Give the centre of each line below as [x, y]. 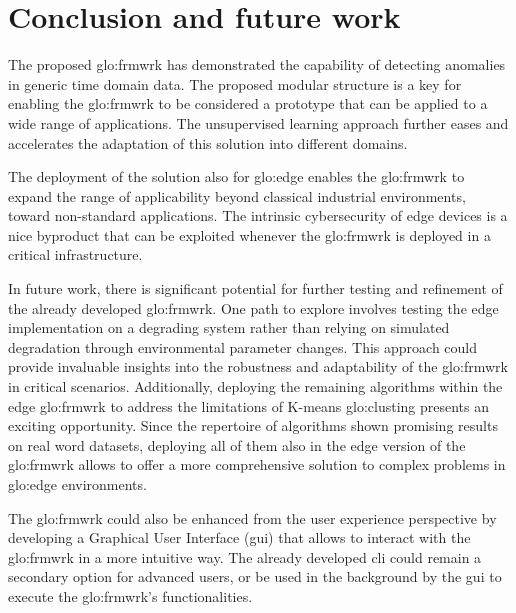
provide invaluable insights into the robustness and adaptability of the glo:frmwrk [258, 366]
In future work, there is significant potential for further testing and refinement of [255, 288]
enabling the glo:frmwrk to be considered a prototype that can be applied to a [248, 103]
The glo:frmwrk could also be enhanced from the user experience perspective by [252, 517]
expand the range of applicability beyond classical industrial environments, [237, 195]
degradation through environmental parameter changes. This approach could [243, 346]
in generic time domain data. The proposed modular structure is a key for [235, 83]
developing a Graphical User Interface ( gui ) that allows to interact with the [239, 537]
